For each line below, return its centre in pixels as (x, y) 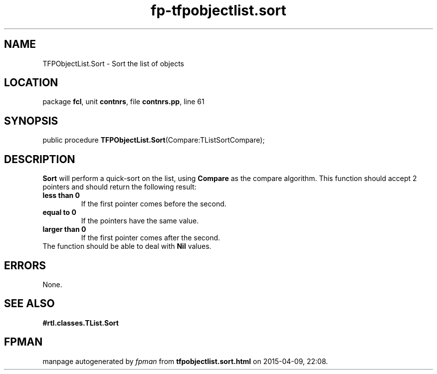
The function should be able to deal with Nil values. (127, 246)
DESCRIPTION (40, 159)
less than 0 (61, 195)
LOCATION (31, 83)
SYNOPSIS (31, 121)
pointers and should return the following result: (119, 187)
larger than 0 (64, 229)
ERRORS (25, 265)
